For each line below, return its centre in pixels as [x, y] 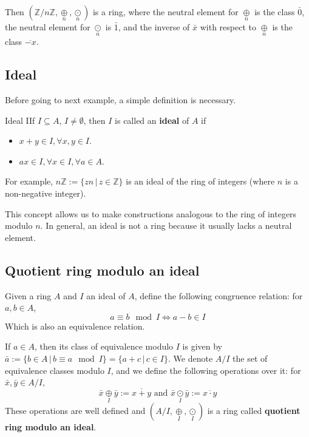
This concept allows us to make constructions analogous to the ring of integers [151, 213]
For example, [29, 181]
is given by [202, 346]
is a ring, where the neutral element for [165, 12]
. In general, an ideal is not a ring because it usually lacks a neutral [166, 225]
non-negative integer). [46, 193]
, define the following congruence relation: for [219, 295]
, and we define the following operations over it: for [206, 370]
